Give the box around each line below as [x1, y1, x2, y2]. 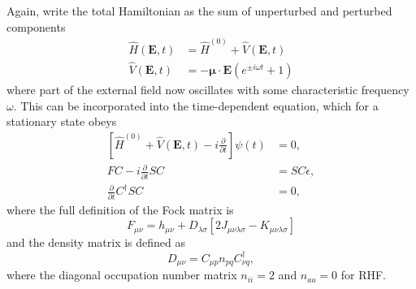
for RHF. [340, 266, 386, 283]
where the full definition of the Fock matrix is [6, 201, 234, 218]
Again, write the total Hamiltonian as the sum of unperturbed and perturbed [6, 2, 392, 19]
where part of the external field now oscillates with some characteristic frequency [6, 81, 409, 98]
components [6, 18, 66, 35]
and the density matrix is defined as [6, 234, 185, 251]
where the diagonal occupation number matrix [6, 266, 237, 283]
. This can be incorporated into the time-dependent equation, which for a [13, 97, 379, 114]
